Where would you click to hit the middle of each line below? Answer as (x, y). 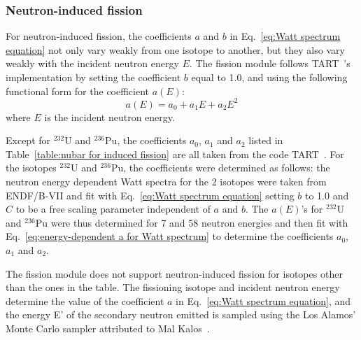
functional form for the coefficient (78, 91)
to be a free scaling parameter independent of (113, 209)
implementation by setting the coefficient (93, 77)
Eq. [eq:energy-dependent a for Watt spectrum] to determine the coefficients (170, 236)
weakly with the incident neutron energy (92, 63)
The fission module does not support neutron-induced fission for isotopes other (174, 273)
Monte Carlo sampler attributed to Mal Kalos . (108, 328)
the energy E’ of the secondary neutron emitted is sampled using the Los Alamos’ (181, 314)
